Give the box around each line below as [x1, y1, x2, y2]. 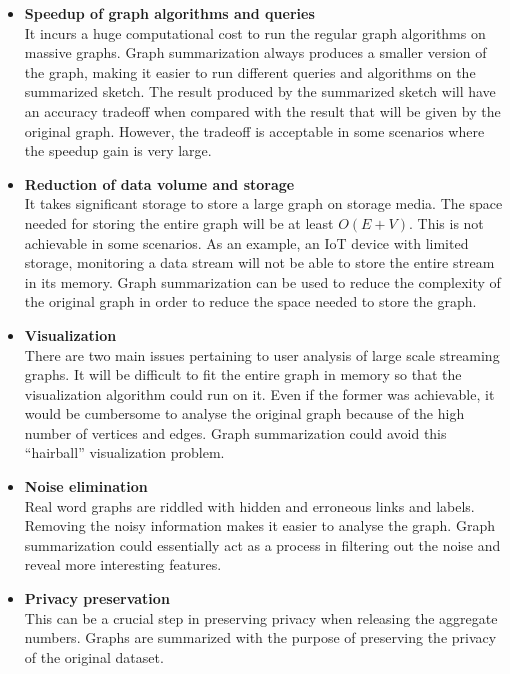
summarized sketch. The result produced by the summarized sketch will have [24, 81, 496, 102]
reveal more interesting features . [24, 554, 222, 575]
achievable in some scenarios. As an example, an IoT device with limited [24, 232, 469, 253]
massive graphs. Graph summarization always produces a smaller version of [24, 42, 487, 63]
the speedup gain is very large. [24, 140, 212, 161]
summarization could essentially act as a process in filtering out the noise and [24, 534, 501, 555]
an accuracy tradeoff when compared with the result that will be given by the [24, 100, 501, 121]
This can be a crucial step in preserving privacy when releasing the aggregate [24, 607, 498, 628]
